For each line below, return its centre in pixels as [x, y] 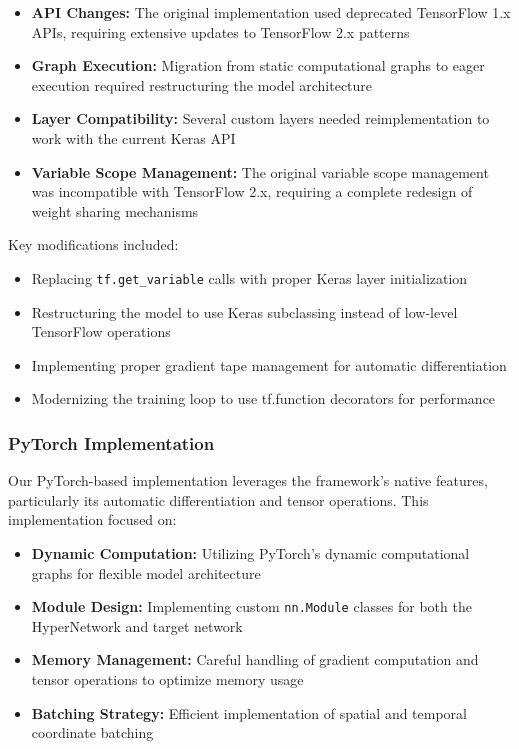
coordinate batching [92, 732]
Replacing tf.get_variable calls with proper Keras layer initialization [249, 277]
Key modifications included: [93, 244]
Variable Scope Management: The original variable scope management [260, 171]
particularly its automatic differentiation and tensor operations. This [218, 499]
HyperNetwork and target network [137, 625]
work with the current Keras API [133, 137]
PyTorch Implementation [111, 442]
